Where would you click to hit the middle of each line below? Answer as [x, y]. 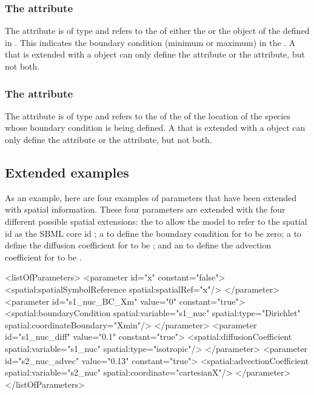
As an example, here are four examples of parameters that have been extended [151, 197]
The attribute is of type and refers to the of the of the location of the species [148, 115]
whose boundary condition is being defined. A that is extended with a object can [155, 128]
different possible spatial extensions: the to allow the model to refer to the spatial [156, 221]
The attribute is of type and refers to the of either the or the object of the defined [157, 31]
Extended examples [67, 172]
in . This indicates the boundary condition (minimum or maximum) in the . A [150, 42]
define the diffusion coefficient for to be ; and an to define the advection [138, 245]
